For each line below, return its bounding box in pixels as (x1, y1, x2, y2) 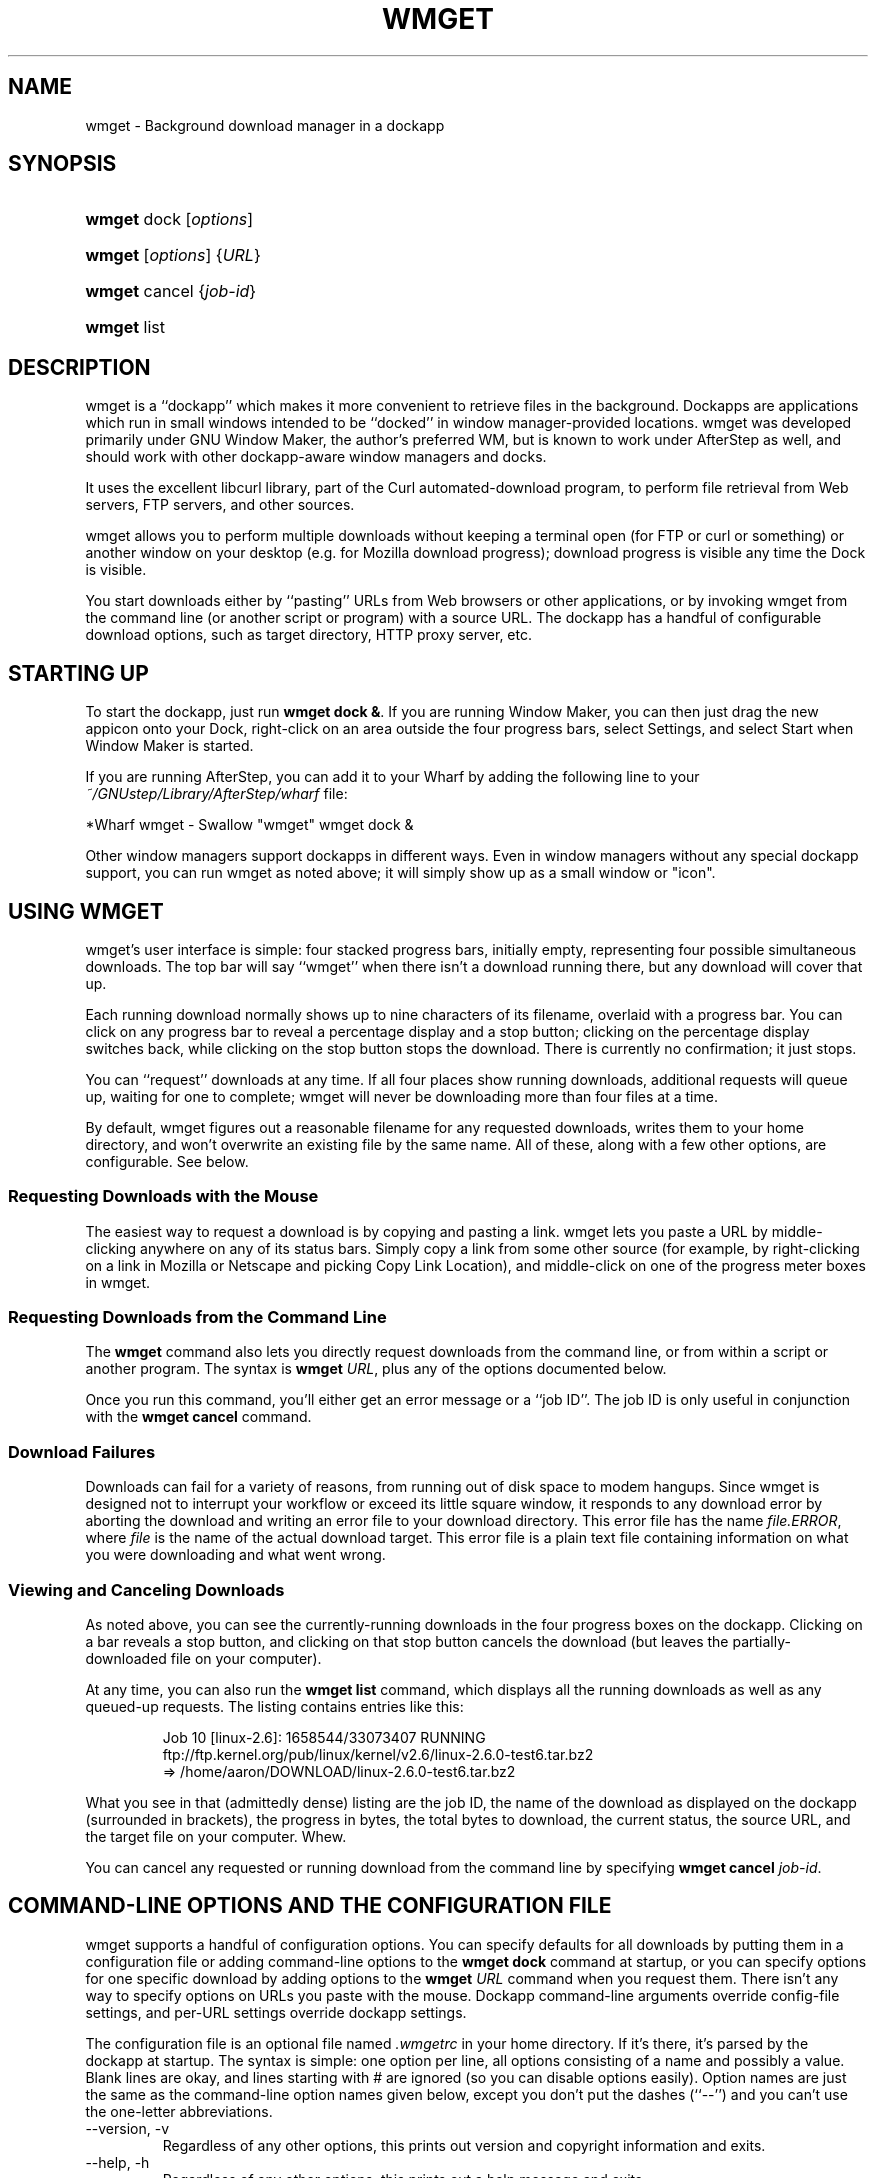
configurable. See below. (85, 1152, 249, 1170)
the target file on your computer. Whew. (85, 1827, 347, 1845)
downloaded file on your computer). (85, 1649, 322, 1667)
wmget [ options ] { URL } (85, 245, 261, 266)
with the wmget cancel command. (85, 1408, 312, 1426)
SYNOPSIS (8, 151, 117, 177)
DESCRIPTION (8, 354, 151, 380)
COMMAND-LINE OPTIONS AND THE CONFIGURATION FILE (8, 1893, 612, 1919)
